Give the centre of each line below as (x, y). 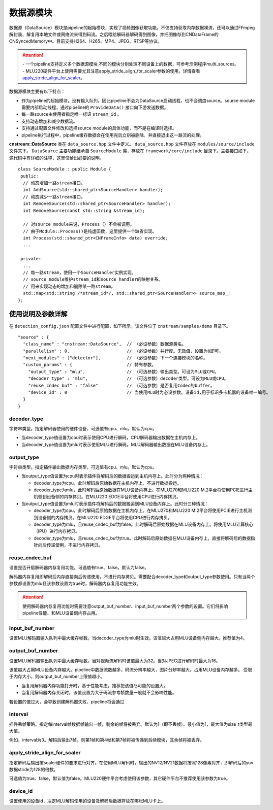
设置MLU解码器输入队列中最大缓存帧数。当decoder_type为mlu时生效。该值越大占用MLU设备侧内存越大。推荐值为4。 (128, 638)
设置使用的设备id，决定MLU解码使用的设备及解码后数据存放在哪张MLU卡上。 (87, 801)
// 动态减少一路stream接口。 (54, 197)
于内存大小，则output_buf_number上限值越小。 (57, 676)
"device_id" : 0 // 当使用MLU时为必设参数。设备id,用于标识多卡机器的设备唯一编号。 (149, 392)
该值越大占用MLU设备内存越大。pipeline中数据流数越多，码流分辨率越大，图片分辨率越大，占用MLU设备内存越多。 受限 (131, 670)
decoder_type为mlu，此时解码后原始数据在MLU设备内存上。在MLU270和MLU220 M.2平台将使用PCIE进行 (141, 490)
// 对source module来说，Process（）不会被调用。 (79, 224)
